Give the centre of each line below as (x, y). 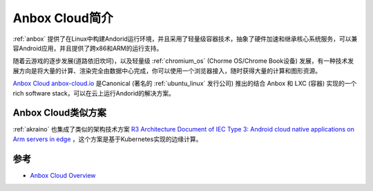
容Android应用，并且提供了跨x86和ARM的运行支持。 (88, 48)
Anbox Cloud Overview (63, 175)
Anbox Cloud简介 (63, 18)
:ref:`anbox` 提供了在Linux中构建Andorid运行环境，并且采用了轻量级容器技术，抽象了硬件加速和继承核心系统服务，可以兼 (185, 39)
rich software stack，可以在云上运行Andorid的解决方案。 (94, 93)
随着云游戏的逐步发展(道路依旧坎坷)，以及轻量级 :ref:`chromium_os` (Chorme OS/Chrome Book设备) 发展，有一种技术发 (183, 61)
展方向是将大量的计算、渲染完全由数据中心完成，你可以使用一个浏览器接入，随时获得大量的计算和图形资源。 (167, 71)
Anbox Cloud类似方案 (60, 113)
